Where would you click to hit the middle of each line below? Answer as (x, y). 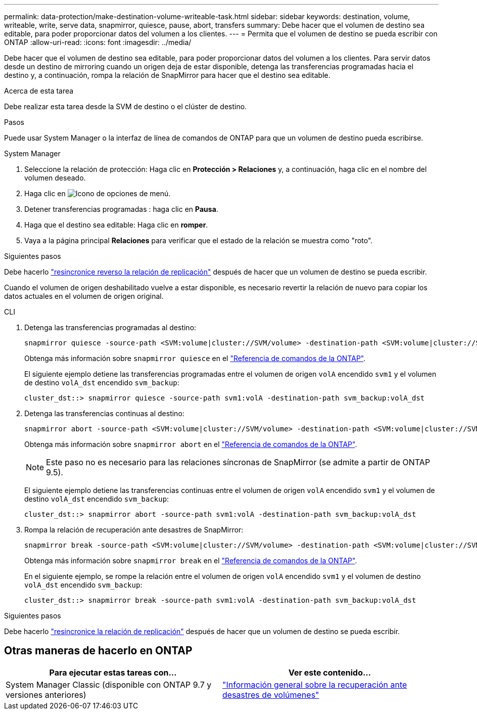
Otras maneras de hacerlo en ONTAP (98, 651)
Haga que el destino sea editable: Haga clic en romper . (116, 225)
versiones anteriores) (46, 695)
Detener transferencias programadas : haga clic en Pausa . (121, 209)
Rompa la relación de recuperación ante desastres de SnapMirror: (134, 530)
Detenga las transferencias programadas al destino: (110, 327)
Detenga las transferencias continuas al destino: (104, 413)
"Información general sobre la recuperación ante (315, 684)
